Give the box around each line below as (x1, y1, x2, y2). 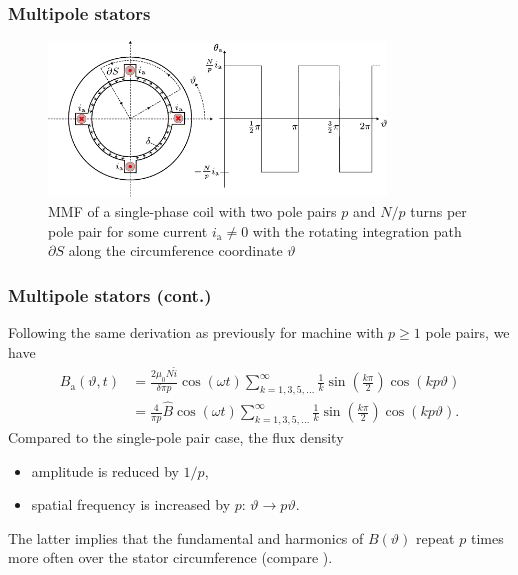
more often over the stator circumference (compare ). (8, 547, 333, 568)
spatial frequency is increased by (31, 494, 231, 515)
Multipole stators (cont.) (8, 282, 212, 307)
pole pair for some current (48, 220, 208, 241)
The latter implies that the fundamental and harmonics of (8, 527, 364, 548)
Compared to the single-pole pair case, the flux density (8, 426, 344, 447)
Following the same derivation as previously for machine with (8, 322, 384, 343)
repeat (416, 527, 455, 548)
